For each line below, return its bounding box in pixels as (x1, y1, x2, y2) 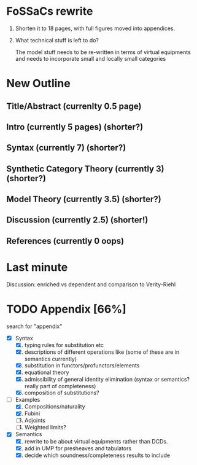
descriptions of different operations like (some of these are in (24, 348, 180, 356)
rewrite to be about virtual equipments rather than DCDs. (24, 437, 168, 445)
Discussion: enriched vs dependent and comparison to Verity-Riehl (6, 281, 176, 288)
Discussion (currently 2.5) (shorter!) (6, 215, 149, 225)
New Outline (6, 77, 71, 90)
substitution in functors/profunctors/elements (24, 361, 140, 369)
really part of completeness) (24, 383, 96, 390)
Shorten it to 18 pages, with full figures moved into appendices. (15, 25, 176, 32)
